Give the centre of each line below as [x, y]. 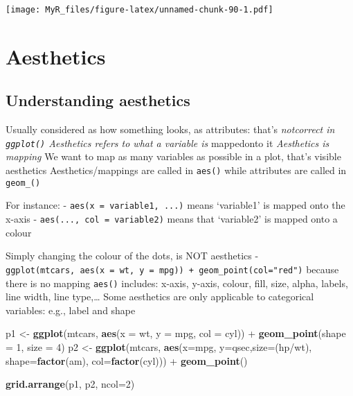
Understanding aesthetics [98, 100]
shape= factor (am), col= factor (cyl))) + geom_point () [127, 360]
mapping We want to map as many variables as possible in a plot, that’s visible [173, 156]
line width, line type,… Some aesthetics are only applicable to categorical [160, 296]
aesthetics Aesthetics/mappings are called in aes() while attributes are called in [176, 170]
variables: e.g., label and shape [71, 310]
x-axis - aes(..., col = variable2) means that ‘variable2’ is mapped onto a [172, 219]
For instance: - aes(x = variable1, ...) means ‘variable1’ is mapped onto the [175, 205]
